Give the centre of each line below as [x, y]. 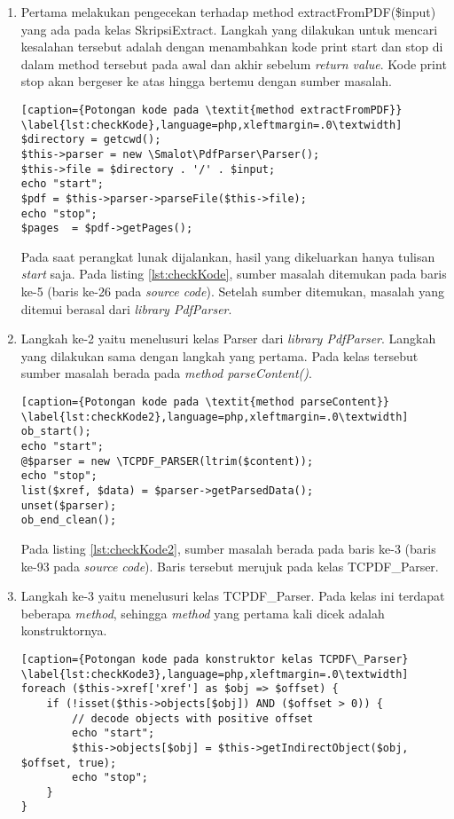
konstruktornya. [64, 630]
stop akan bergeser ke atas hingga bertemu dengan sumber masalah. [206, 81]
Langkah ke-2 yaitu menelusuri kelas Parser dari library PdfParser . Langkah [228, 339]
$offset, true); [69, 763]
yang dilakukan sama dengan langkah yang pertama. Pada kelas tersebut [219, 355]
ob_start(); [56, 432]
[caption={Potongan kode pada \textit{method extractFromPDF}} [211, 110]
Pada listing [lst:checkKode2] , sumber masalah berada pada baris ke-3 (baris [228, 548]
